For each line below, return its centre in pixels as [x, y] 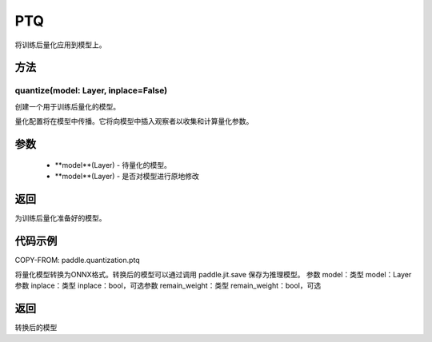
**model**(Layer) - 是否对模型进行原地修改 [127, 176]
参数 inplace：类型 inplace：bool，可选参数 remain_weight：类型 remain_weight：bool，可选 [168, 286]
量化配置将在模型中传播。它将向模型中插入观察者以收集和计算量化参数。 [134, 121]
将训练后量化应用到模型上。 [60, 45]
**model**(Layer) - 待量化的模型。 [113, 165]
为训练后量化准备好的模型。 [60, 218]
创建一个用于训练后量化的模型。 [67, 106]
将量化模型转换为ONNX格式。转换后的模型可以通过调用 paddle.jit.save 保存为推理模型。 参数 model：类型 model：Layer [213, 275]
